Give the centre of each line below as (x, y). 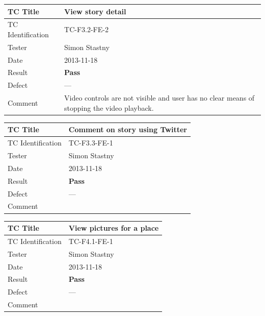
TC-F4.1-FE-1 (91, 241)
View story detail (95, 11)
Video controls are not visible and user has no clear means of (160, 98)
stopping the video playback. (109, 107)
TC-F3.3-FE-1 (91, 143)
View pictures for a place (114, 228)
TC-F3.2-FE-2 (86, 29)
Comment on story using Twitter (128, 129)
